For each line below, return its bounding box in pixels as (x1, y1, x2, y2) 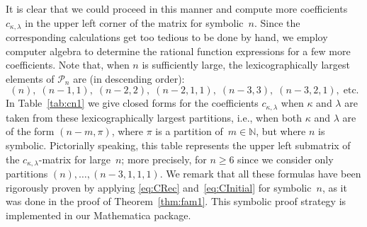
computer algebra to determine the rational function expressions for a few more (6, 43, 351, 58)
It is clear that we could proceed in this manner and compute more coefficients (6, 1, 348, 16)
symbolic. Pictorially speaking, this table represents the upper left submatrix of (6, 138, 351, 153)
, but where (256, 124, 306, 139)
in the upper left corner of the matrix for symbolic (25, 15, 244, 30)
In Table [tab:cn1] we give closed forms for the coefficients (6, 95, 259, 110)
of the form (6, 124, 55, 139)
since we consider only (237, 151, 334, 166)
